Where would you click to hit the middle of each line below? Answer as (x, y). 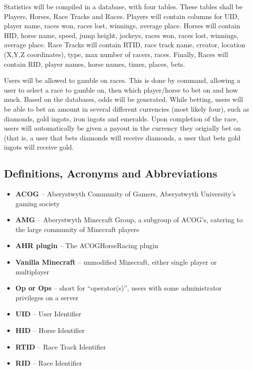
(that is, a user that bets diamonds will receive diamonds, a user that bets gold (122, 137)
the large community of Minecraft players (77, 229)
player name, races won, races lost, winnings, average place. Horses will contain (122, 26)
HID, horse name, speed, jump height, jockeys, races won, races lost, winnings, (121, 35)
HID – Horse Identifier (50, 330)
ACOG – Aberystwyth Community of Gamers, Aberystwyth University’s (126, 194)
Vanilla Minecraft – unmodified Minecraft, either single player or (116, 262)
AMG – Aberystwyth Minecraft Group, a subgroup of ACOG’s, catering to (129, 220)
